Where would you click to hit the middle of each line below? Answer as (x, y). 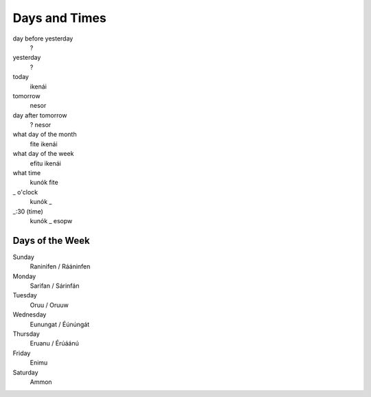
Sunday (23, 257)
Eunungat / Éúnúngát (60, 324)
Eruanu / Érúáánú (54, 343)
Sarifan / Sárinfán (55, 286)
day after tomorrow (40, 115)
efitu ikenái (45, 163)
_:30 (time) (28, 211)
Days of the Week (51, 240)
